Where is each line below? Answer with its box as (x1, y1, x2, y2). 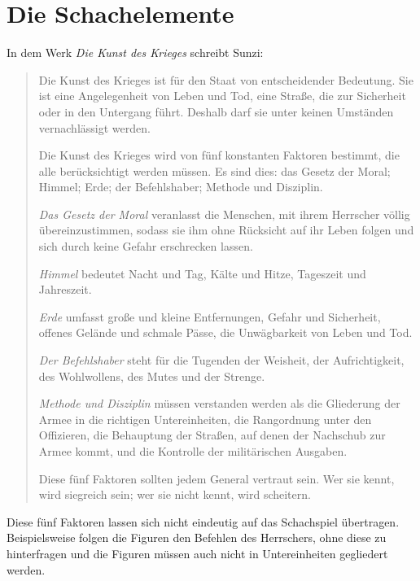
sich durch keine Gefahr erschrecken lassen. (38, 238, 253, 255)
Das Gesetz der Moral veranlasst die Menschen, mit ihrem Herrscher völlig (38, 205, 410, 222)
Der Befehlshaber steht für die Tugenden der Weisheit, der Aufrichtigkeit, (38, 352, 405, 369)
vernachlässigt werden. (38, 119, 151, 136)
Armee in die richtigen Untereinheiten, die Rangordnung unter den (38, 410, 372, 427)
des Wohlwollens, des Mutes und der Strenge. (38, 367, 265, 384)
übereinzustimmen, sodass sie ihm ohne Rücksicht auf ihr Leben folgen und (38, 221, 414, 238)
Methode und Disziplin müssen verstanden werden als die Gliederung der (38, 395, 400, 412)
